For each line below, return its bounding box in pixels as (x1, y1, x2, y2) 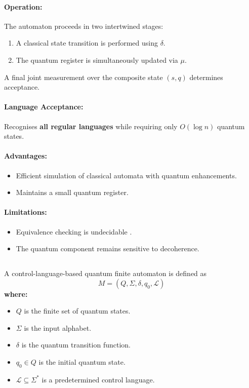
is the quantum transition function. (21, 339, 131, 350)
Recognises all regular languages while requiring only (4, 121, 178, 131)
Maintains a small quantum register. (16, 187, 129, 198)
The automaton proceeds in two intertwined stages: (4, 20, 163, 31)
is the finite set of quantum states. (24, 305, 131, 316)
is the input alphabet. (24, 322, 92, 333)
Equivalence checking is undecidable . (16, 226, 132, 237)
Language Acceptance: (4, 101, 84, 112)
